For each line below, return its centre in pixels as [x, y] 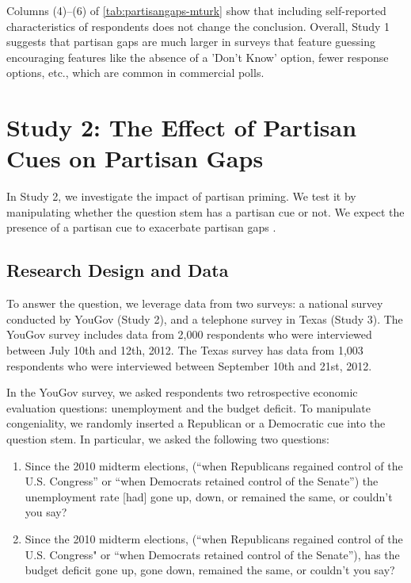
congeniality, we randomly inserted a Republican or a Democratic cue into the [196, 423]
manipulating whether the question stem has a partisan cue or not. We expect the [205, 211]
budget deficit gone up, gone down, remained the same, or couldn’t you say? [210, 570]
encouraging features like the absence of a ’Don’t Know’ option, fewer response [198, 57]
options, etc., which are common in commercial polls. [135, 73]
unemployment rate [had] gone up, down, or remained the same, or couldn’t [209, 496]
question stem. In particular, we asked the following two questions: [168, 439]
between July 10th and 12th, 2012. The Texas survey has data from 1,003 [185, 350]
